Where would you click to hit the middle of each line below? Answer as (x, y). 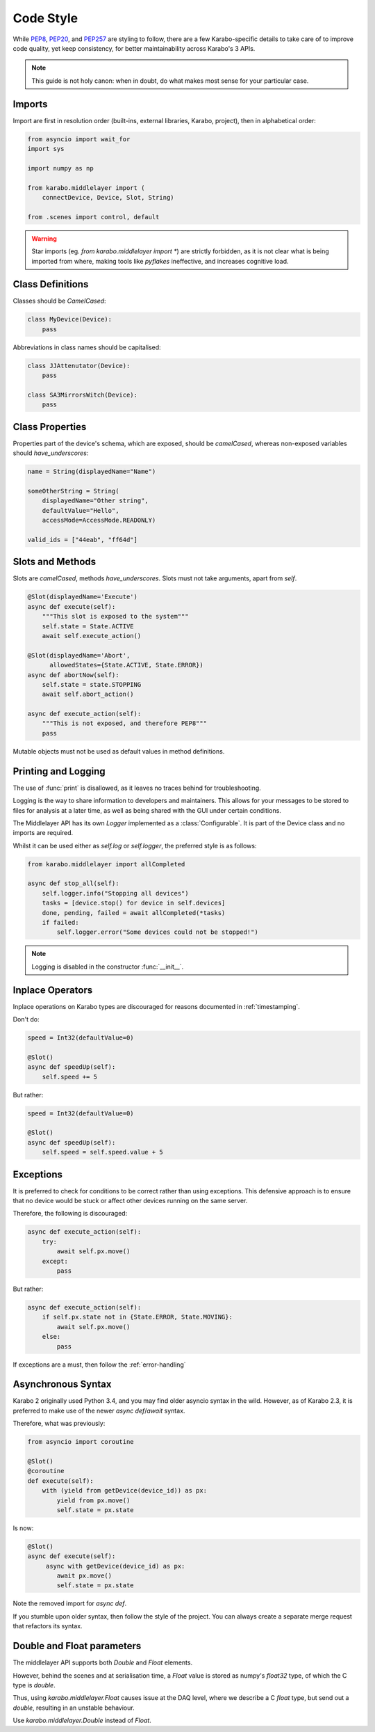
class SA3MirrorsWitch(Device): (83, 395)
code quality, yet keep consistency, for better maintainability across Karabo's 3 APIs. (134, 48)
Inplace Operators (53, 990)
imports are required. (43, 833)
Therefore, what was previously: (59, 1424)
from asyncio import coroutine (81, 1442)
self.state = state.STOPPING (92, 684)
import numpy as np (60, 168)
